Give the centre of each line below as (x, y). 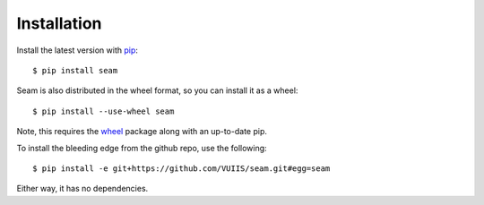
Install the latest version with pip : (78, 50)
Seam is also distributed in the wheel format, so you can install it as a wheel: (157, 90)
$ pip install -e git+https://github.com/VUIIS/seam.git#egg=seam (181, 168)
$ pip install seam (75, 70)
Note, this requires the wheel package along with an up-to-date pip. (142, 132)
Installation (59, 23)
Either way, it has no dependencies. (82, 189)
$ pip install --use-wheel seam (104, 111)
